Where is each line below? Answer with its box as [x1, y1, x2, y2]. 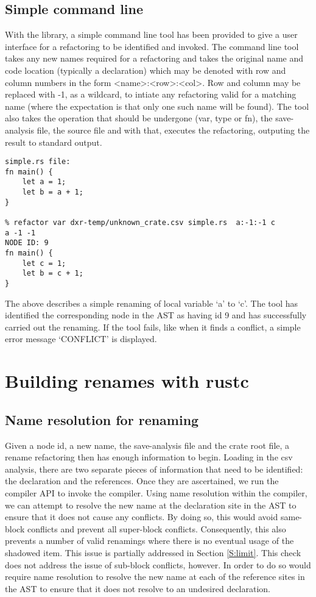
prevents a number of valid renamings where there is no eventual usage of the [5, 534, 294, 547]
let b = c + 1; [22, 269, 83, 278]
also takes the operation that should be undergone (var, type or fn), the [5, 112, 273, 124]
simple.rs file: [5, 157, 71, 166]
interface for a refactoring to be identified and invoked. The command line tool [5, 40, 299, 52]
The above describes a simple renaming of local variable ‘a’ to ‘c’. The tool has [5, 296, 298, 309]
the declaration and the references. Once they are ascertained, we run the [5, 474, 279, 487]
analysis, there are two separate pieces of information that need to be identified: [5, 462, 303, 475]
